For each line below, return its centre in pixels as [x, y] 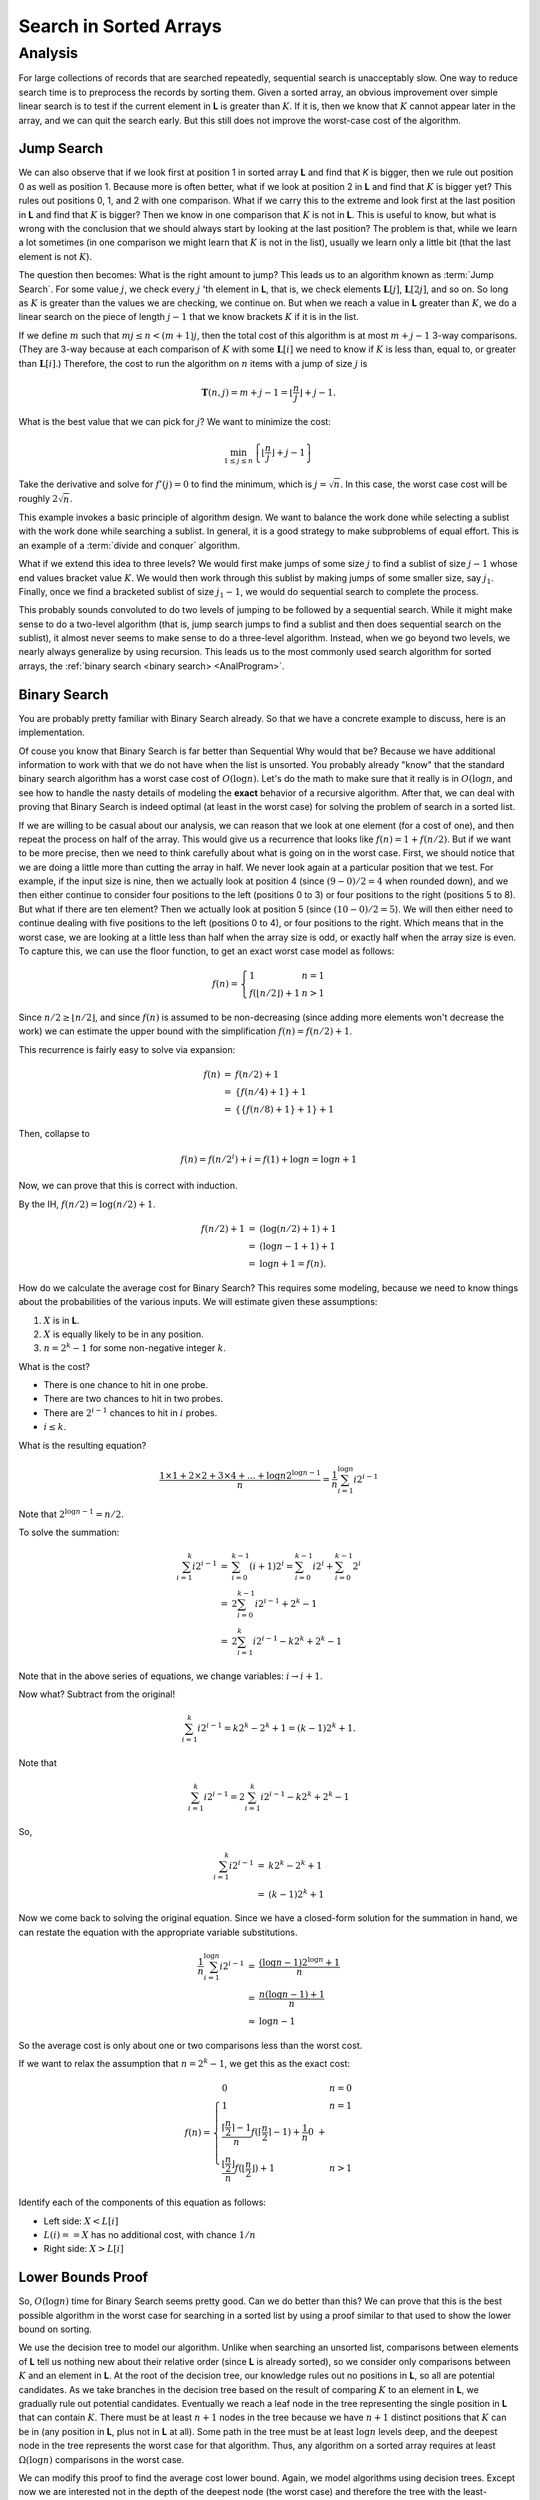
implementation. [51, 732]
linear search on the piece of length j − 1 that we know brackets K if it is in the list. [188, 317]
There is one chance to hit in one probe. [126, 1385]
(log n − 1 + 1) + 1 [297, 1246]
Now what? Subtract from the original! [96, 1694]
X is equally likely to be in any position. [123, 1334]
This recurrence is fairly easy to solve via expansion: [127, 1049]
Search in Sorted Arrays [120, 26]
